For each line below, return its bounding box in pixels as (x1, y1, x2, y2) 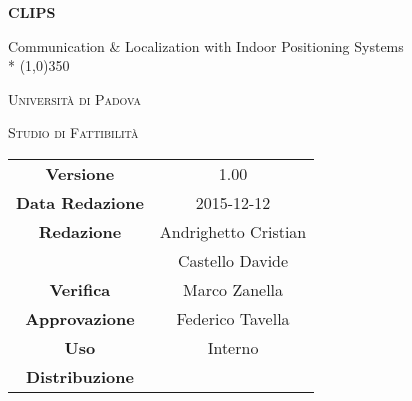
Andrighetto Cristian (159, 219, 307, 243)
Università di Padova (8, 88, 141, 109)
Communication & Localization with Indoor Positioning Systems (8, 35, 404, 56)
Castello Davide (178, 248, 289, 272)
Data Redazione (16, 190, 144, 214)
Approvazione (25, 306, 135, 330)
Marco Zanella (183, 277, 284, 301)
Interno (207, 335, 259, 359)
